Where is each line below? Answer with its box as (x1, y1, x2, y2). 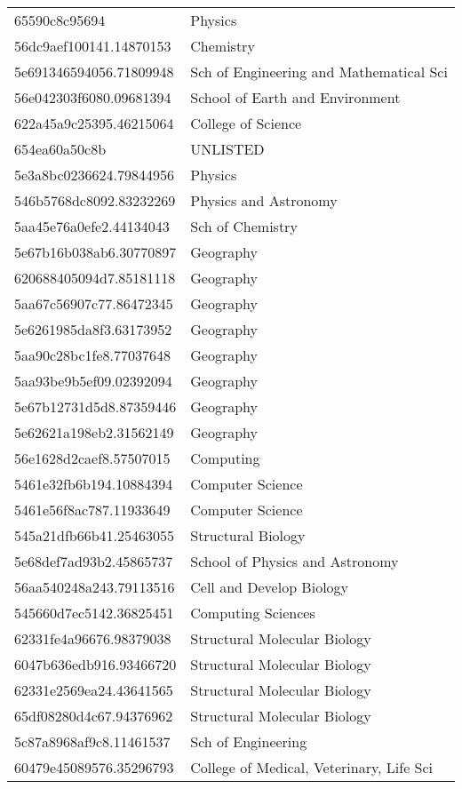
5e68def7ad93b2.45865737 (14, 551, 173, 571)
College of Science (190, 113, 302, 133)
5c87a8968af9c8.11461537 (14, 731, 171, 752)
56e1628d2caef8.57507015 (14, 448, 171, 468)
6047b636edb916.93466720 (14, 654, 177, 674)
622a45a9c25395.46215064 (14, 113, 174, 133)
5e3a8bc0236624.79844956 (14, 164, 175, 185)
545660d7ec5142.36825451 (14, 602, 174, 623)
